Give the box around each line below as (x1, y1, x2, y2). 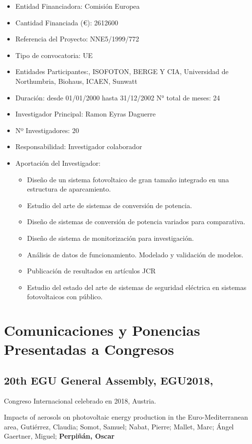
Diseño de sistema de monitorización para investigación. (27, 232, 194, 243)
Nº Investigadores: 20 (15, 125, 79, 135)
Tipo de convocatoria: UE (15, 50, 93, 60)
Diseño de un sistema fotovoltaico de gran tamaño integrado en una (27, 174, 229, 184)
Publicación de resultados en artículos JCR (27, 266, 156, 276)
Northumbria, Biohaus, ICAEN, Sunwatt (15, 76, 137, 86)
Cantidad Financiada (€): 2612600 (15, 17, 118, 27)
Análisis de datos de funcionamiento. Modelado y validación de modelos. (27, 249, 244, 259)
